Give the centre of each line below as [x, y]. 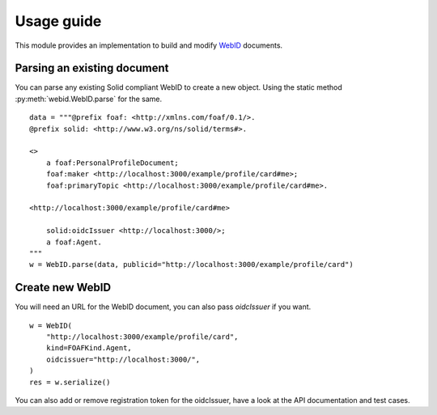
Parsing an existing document [92, 68]
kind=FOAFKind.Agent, [89, 348]
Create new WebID [63, 288]
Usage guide [58, 21]
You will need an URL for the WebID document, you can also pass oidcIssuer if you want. [163, 307]
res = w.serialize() [70, 382]
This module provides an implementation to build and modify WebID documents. [149, 45]
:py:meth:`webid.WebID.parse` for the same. [88, 99]
